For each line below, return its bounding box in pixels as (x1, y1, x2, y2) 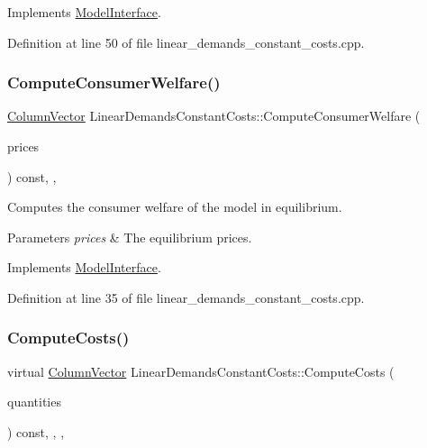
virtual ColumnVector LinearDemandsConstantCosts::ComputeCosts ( (7, 361, 395, 380)
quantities (7, 392, 61, 411)
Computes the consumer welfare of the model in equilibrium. (7, 197, 342, 216)
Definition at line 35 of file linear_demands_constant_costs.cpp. (7, 288, 365, 306)
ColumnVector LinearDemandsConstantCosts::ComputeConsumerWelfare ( (7, 106, 421, 125)
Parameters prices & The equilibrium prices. (7, 227, 252, 246)
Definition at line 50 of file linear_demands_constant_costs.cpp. (7, 32, 365, 51)
